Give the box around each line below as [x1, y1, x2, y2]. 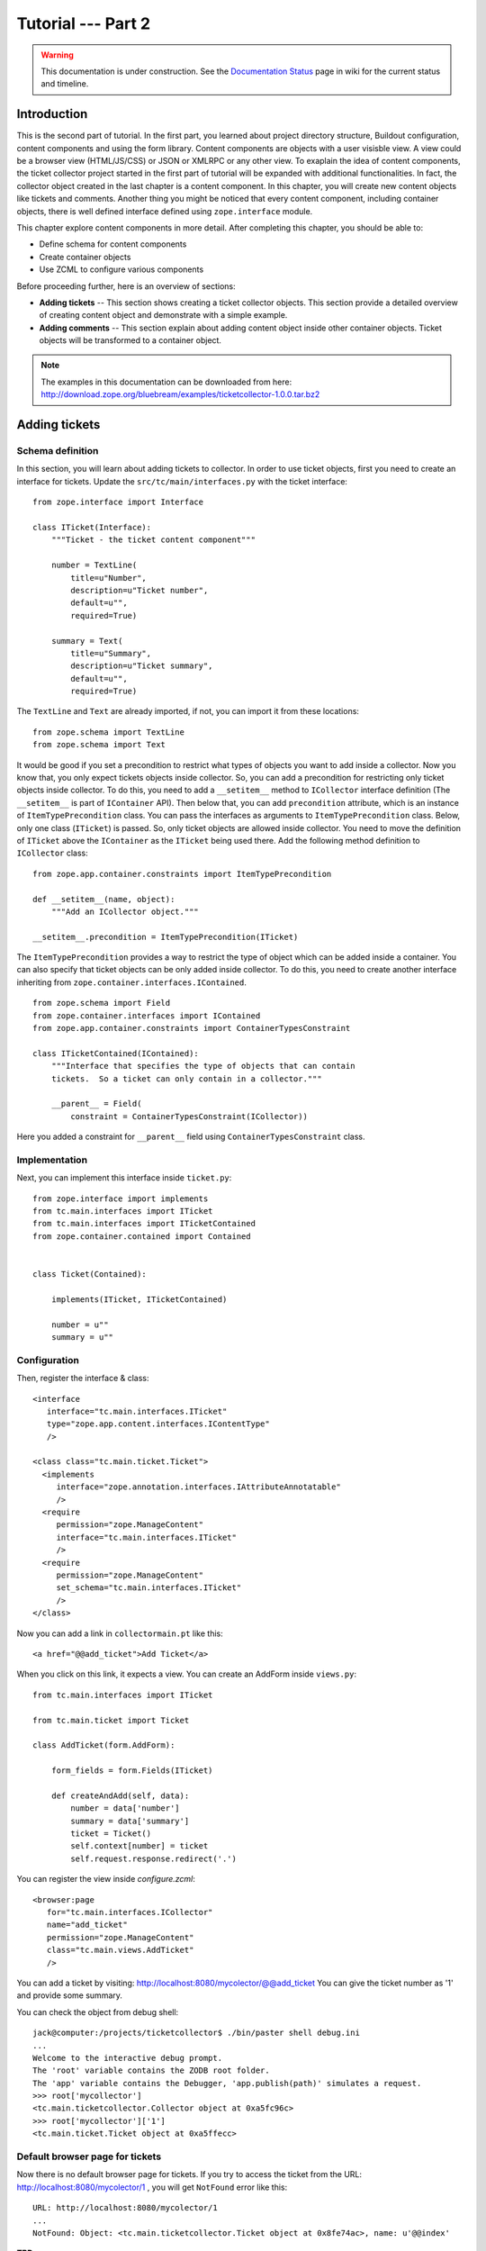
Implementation [16, 1153, 88, 1166]
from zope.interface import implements [32, 1193, 209, 1204]
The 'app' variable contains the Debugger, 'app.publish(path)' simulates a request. [32, 2078, 422, 2088]
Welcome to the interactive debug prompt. [32, 2053, 223, 2063]
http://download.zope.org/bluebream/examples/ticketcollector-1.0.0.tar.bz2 [40, 389, 320, 400]
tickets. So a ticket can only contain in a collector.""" [50, 1073, 323, 1084]
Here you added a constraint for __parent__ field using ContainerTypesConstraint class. [16, 1131, 365, 1143]
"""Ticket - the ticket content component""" [50, 535, 256, 545]
